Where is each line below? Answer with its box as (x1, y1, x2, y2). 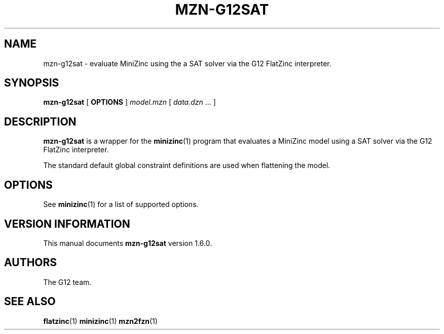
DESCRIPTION (4, 115, 77, 128)
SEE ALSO (4, 295, 56, 308)
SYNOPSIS (4, 76, 59, 90)
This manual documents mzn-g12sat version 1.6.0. (43, 238, 212, 247)
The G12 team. (43, 277, 92, 286)
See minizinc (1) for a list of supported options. (43, 200, 199, 209)
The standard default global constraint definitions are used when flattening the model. (43, 161, 330, 170)
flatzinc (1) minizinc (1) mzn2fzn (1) (43, 316, 158, 325)
